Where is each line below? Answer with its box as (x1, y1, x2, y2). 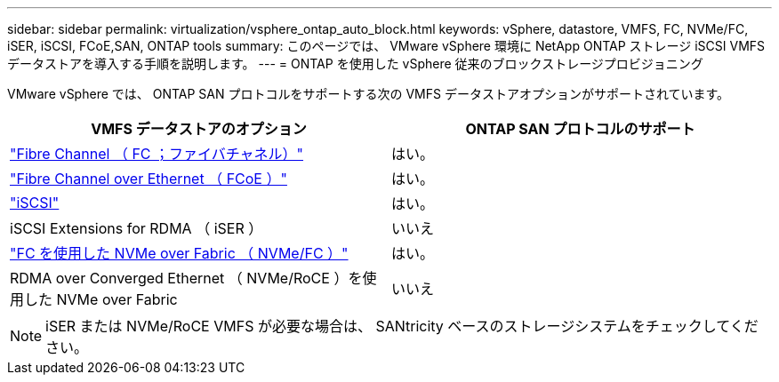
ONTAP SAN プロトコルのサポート (465, 120, 695, 138)
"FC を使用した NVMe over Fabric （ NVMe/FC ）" (10, 244, 349, 262)
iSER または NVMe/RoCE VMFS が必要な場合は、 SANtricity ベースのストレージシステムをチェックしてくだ (45, 317, 759, 335)
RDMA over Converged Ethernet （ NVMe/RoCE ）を (10, 269, 363, 287)
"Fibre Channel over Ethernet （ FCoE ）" (10, 170, 287, 187)
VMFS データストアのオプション (91, 120, 307, 138)
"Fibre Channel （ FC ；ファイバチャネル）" (10, 145, 304, 163)
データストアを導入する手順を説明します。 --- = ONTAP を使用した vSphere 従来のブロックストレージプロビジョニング (7, 56, 703, 71)
